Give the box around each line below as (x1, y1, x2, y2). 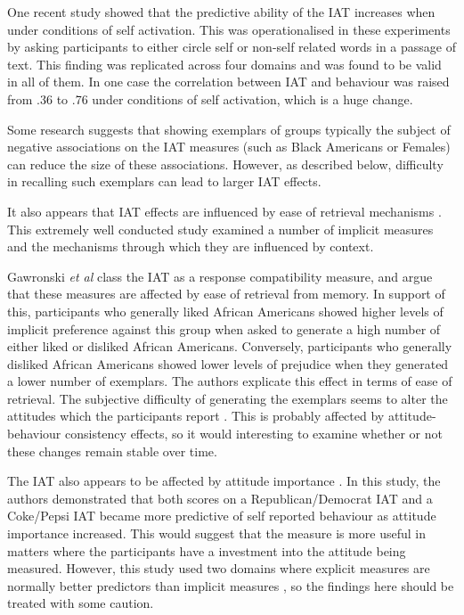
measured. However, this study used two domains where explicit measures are (7, 559, 430, 578)
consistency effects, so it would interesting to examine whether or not (65, 424, 443, 443)
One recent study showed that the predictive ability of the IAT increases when (7, 3, 436, 20)
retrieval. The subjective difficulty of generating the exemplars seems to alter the (7, 389, 448, 407)
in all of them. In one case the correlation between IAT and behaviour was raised (7, 72, 450, 91)
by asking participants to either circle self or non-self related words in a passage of (7, 37, 456, 56)
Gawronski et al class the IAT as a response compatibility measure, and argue (7, 266, 433, 285)
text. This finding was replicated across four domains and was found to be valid (7, 54, 442, 73)
